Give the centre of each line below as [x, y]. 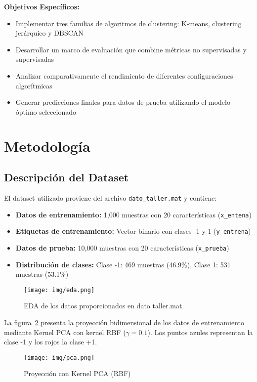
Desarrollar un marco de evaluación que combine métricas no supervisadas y [131, 49]
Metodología [47, 146]
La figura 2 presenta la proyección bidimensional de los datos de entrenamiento [124, 322]
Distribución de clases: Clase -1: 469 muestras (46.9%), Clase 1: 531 [123, 264]
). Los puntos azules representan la [200, 332]
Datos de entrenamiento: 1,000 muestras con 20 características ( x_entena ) [133, 214]
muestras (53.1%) [42, 274]
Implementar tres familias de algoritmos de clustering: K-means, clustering [128, 23]
